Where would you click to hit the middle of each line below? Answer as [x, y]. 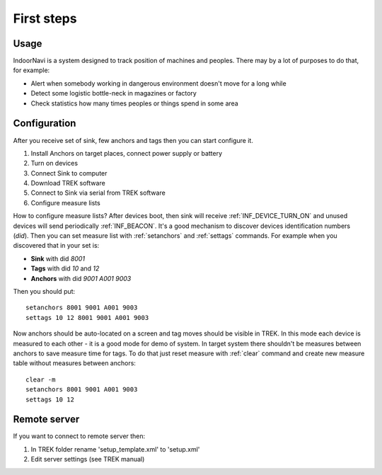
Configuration [45, 124]
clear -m [41, 379]
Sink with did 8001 [58, 258]
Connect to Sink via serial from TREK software [98, 193]
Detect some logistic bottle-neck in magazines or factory [114, 93]
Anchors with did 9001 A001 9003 [81, 278]
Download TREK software [68, 183]
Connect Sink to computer [69, 173]
